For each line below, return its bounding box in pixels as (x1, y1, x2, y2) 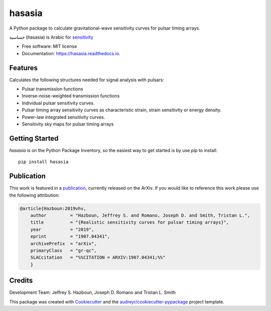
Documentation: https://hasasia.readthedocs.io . (22, 50, 120, 56)
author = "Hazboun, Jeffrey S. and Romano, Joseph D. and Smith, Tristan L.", (30, 212, 250, 218)
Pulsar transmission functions (22, 86, 83, 92)
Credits (9, 276, 33, 285)
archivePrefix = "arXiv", (30, 241, 97, 246)
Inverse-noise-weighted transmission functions (22, 93, 120, 99)
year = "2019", (30, 226, 94, 232)
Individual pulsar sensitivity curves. (22, 100, 95, 106)
